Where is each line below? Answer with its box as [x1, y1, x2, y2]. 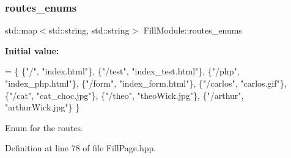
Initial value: [5, 44, 59, 57]
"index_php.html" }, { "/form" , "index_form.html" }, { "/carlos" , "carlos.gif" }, [5, 77, 287, 89]
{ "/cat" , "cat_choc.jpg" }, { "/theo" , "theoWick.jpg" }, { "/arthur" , [5, 88, 244, 101]
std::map [5, 24, 37, 37]
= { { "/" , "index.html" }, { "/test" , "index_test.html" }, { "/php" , [5, 65, 240, 77]
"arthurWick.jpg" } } [5, 101, 80, 113]
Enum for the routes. [5, 121, 83, 134]
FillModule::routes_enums [143, 24, 242, 37]
